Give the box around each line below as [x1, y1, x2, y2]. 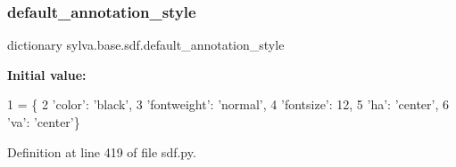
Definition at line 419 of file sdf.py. [7, 142, 196, 161]
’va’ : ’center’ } [7, 113, 80, 131]
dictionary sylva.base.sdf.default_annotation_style [7, 36, 285, 54]
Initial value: [7, 65, 87, 83]
